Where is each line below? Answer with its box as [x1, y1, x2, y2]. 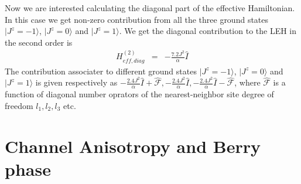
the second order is [5, 36, 73, 48]
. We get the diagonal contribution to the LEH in [119, 25, 297, 37]
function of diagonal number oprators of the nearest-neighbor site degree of [5, 88, 274, 100]
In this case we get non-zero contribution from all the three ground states [5, 13, 269, 25]
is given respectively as [35, 76, 118, 88]
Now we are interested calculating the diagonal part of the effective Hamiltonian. [5, 2, 295, 13]
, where [234, 76, 261, 88]
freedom [5, 99, 33, 111]
